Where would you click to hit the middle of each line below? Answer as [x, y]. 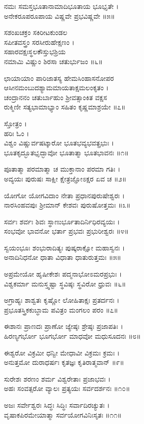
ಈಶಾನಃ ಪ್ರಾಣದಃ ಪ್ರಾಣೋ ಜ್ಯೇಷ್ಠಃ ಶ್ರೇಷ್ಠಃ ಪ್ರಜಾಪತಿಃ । [64, 326]
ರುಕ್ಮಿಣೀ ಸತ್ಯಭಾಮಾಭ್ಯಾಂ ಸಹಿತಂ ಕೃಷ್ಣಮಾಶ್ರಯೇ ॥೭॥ [65, 107]
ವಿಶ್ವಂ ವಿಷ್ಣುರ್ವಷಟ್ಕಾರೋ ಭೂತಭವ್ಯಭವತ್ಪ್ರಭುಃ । [59, 143]
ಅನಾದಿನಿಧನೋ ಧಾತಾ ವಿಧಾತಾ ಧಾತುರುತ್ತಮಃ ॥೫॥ [63, 257]
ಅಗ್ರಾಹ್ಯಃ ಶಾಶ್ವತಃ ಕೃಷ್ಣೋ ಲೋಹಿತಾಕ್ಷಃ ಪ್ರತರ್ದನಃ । [62, 300]
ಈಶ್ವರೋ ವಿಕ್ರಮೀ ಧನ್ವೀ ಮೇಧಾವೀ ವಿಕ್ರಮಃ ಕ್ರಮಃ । [62, 352]
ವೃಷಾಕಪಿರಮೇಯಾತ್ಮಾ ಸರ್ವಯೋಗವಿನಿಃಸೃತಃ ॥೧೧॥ [63, 414]
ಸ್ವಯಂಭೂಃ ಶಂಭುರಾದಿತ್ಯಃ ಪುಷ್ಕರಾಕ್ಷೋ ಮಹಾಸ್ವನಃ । [64, 247]
